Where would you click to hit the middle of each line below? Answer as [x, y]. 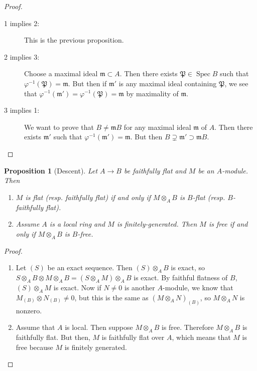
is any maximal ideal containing [168, 83]
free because [34, 347]
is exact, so [188, 267]
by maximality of [152, 93]
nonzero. [29, 310]
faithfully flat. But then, [53, 337]
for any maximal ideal [157, 127]
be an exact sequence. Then [90, 267]
